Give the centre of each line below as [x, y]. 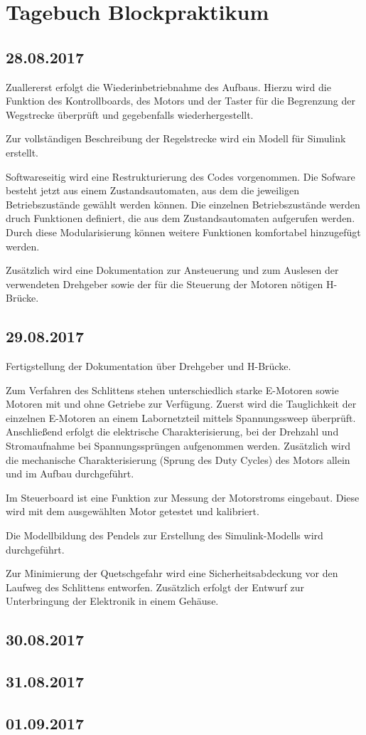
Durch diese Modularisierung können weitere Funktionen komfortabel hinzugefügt [183, 232]
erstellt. [22, 152]
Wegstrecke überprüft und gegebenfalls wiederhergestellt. [130, 114]
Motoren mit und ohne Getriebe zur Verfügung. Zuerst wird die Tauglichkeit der [181, 404]
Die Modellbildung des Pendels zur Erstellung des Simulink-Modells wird [165, 535]
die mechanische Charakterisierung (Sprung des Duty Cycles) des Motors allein [178, 459]
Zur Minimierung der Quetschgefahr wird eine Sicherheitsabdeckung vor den [172, 573]
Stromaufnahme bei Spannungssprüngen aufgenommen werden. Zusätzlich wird [178, 446]
